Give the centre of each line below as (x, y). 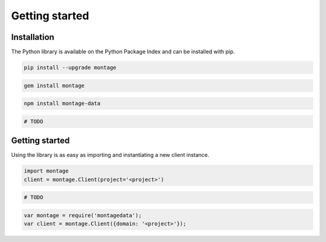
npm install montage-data (62, 103)
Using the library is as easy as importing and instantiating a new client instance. (110, 155)
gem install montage (54, 85)
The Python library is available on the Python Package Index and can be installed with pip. (123, 52)
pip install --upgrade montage (70, 68)
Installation (33, 37)
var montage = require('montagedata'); (83, 215)
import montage (46, 171)
